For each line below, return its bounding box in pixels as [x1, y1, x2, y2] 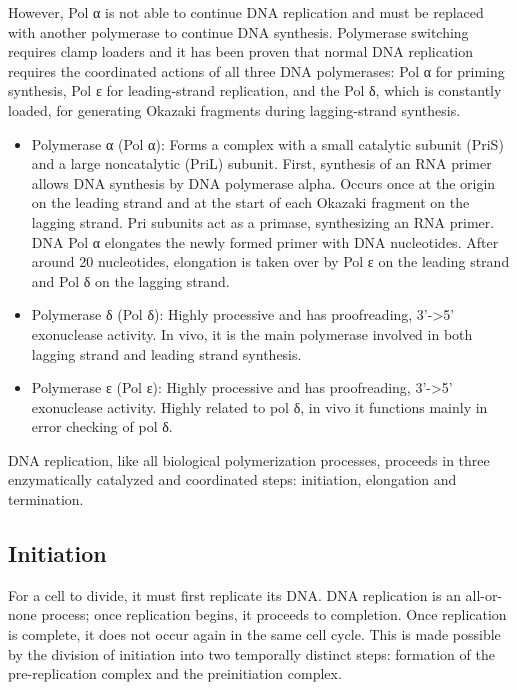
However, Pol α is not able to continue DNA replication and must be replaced [8, 2, 484, 22]
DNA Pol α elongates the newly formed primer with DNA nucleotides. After [31, 231, 499, 252]
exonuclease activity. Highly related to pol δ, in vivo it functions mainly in [31, 396, 488, 417]
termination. [8, 489, 84, 510]
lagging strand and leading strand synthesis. [31, 343, 302, 364]
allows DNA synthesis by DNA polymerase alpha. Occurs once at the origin [31, 172, 496, 193]
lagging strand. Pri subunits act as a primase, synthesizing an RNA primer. [31, 211, 495, 232]
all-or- [465, 584, 503, 605]
